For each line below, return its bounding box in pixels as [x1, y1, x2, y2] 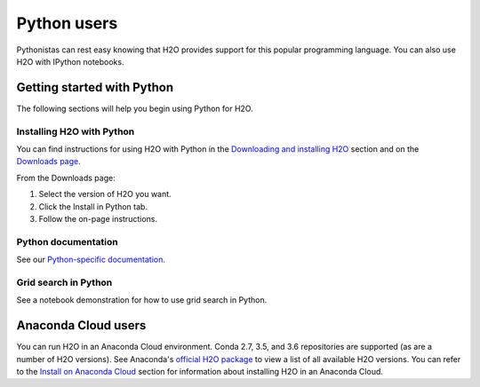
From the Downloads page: [16, 172, 116, 183]
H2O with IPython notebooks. [16, 56, 124, 67]
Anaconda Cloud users [16, 318, 147, 333]
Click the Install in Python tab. [38, 201, 148, 212]
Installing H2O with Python [16, 125, 135, 138]
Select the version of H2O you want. [38, 189, 172, 200]
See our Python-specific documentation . [16, 254, 166, 265]
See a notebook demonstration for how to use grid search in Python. [16, 295, 268, 305]
